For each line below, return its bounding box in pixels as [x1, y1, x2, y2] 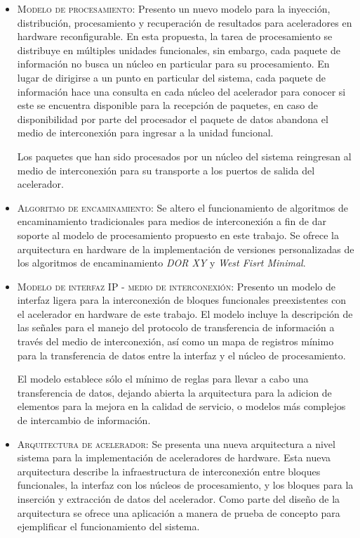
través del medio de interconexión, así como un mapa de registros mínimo [17, 334, 334, 349]
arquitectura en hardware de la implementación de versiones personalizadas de [17, 241, 354, 256]
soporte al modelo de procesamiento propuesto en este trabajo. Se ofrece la [17, 227, 339, 242]
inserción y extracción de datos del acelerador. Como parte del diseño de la [17, 492, 340, 506]
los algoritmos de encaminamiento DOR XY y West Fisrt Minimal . [17, 255, 306, 270]
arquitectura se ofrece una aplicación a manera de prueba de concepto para [17, 505, 340, 520]
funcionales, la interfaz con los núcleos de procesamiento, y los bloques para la [17, 478, 354, 492]
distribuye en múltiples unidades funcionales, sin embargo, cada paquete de [17, 42, 340, 57]
